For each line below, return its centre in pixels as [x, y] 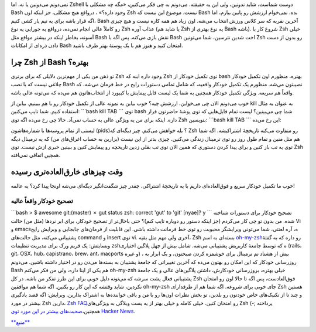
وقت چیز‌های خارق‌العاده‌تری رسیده [67, 172]
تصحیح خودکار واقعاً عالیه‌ [42, 201]
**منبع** [20, 322]
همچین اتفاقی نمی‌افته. [36, 155]
